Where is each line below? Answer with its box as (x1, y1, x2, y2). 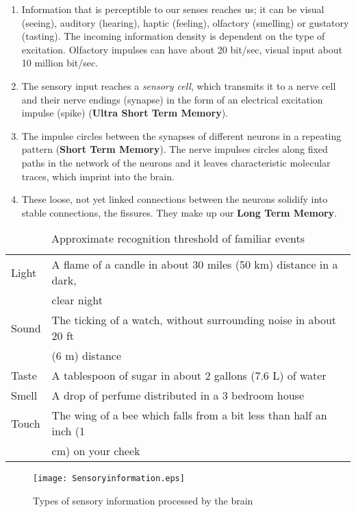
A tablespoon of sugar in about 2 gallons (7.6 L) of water (51, 367, 327, 384)
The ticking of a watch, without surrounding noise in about (51, 312, 337, 328)
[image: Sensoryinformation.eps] (33, 474, 185, 484)
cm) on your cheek (51, 443, 140, 459)
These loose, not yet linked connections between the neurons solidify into (21, 192, 328, 206)
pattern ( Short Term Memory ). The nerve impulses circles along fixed (21, 142, 328, 156)
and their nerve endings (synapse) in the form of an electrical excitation (21, 92, 323, 106)
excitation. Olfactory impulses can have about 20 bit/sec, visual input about (21, 42, 343, 56)
